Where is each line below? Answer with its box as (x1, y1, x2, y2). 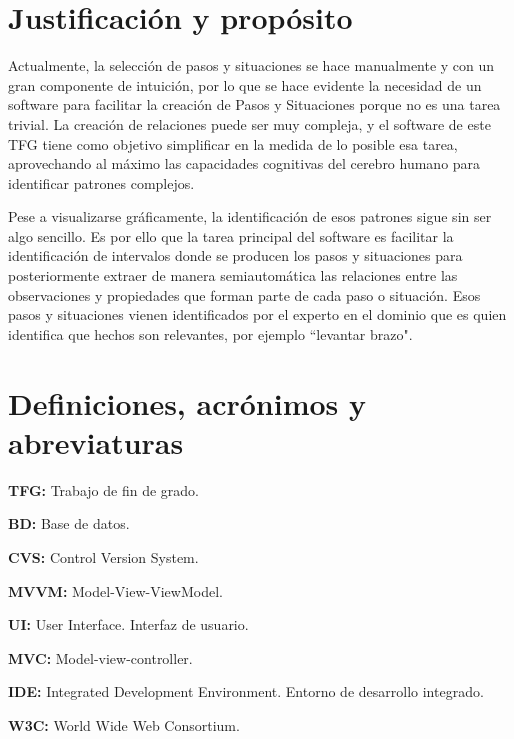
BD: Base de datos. (8, 513, 130, 534)
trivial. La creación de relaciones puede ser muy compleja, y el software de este (8, 113, 491, 134)
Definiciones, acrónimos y (8, 382, 367, 423)
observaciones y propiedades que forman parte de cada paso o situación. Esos (8, 284, 481, 305)
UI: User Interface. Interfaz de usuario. (8, 614, 249, 635)
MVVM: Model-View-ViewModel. (8, 580, 223, 601)
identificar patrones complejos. (8, 172, 195, 193)
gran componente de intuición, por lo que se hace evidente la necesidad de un (8, 74, 482, 95)
